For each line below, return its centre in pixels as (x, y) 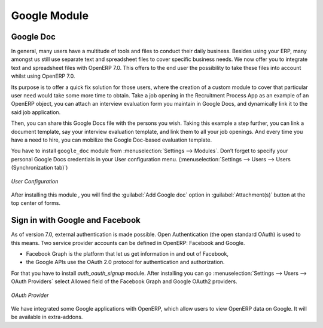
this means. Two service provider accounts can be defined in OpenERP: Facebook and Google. (128, 243)
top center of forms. (36, 203)
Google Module (50, 16)
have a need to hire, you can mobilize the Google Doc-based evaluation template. (112, 140)
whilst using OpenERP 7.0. (43, 76)
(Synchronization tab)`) (39, 168)
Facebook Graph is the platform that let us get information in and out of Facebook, (127, 254)
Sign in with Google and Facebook (76, 220)
